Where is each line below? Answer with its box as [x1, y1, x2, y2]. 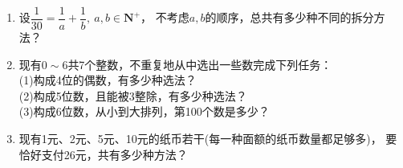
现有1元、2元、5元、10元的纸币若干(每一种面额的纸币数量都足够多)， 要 [18, 130, 397, 147]
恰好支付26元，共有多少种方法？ [18, 145, 188, 162]
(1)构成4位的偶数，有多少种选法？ [18, 72, 197, 88]
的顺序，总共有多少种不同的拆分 [205, 9, 374, 26]
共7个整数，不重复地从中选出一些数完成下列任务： [67, 55, 332, 72]
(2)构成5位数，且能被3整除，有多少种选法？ [18, 87, 247, 104]
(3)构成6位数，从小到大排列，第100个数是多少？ [18, 103, 270, 120]
